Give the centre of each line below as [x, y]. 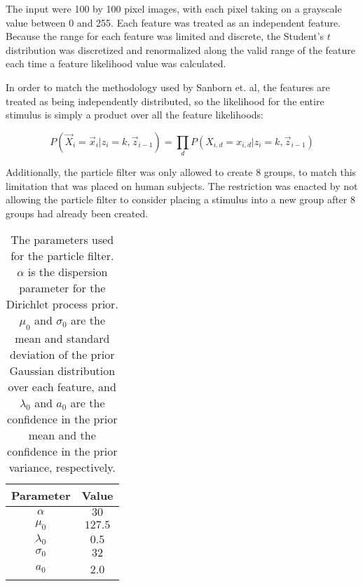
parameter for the [62, 288]
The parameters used [62, 240]
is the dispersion [68, 272]
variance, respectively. [62, 467]
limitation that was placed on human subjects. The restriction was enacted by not [182, 185]
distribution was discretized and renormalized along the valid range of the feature [181, 49]
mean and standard [62, 338]
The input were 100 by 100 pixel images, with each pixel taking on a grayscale [174, 8]
